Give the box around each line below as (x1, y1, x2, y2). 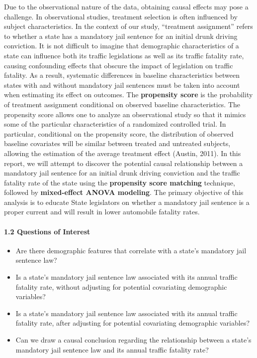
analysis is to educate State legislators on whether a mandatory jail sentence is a (4, 196, 250, 207)
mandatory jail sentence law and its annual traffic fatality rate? (15, 344, 209, 355)
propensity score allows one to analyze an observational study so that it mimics (4, 109, 246, 119)
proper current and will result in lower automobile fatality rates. (4, 206, 200, 217)
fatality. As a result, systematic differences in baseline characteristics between (4, 70, 240, 80)
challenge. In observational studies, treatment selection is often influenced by (4, 11, 238, 21)
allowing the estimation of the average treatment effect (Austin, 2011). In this (4, 148, 241, 158)
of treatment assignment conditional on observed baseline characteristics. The (4, 99, 241, 109)
